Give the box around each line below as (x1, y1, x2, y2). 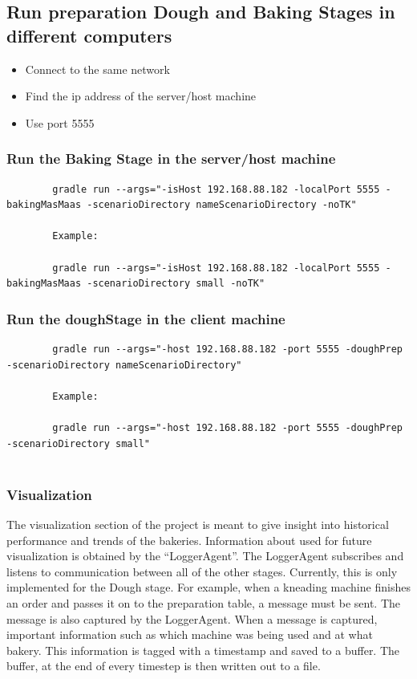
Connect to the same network (25, 60, 170, 77)
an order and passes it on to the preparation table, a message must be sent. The (6, 594, 401, 611)
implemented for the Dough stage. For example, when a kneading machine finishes (6, 579, 411, 596)
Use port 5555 (25, 114, 95, 131)
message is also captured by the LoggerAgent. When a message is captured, (6, 610, 378, 627)
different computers (6, 22, 172, 47)
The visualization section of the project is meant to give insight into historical (6, 515, 389, 532)
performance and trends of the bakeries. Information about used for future (6, 531, 372, 548)
